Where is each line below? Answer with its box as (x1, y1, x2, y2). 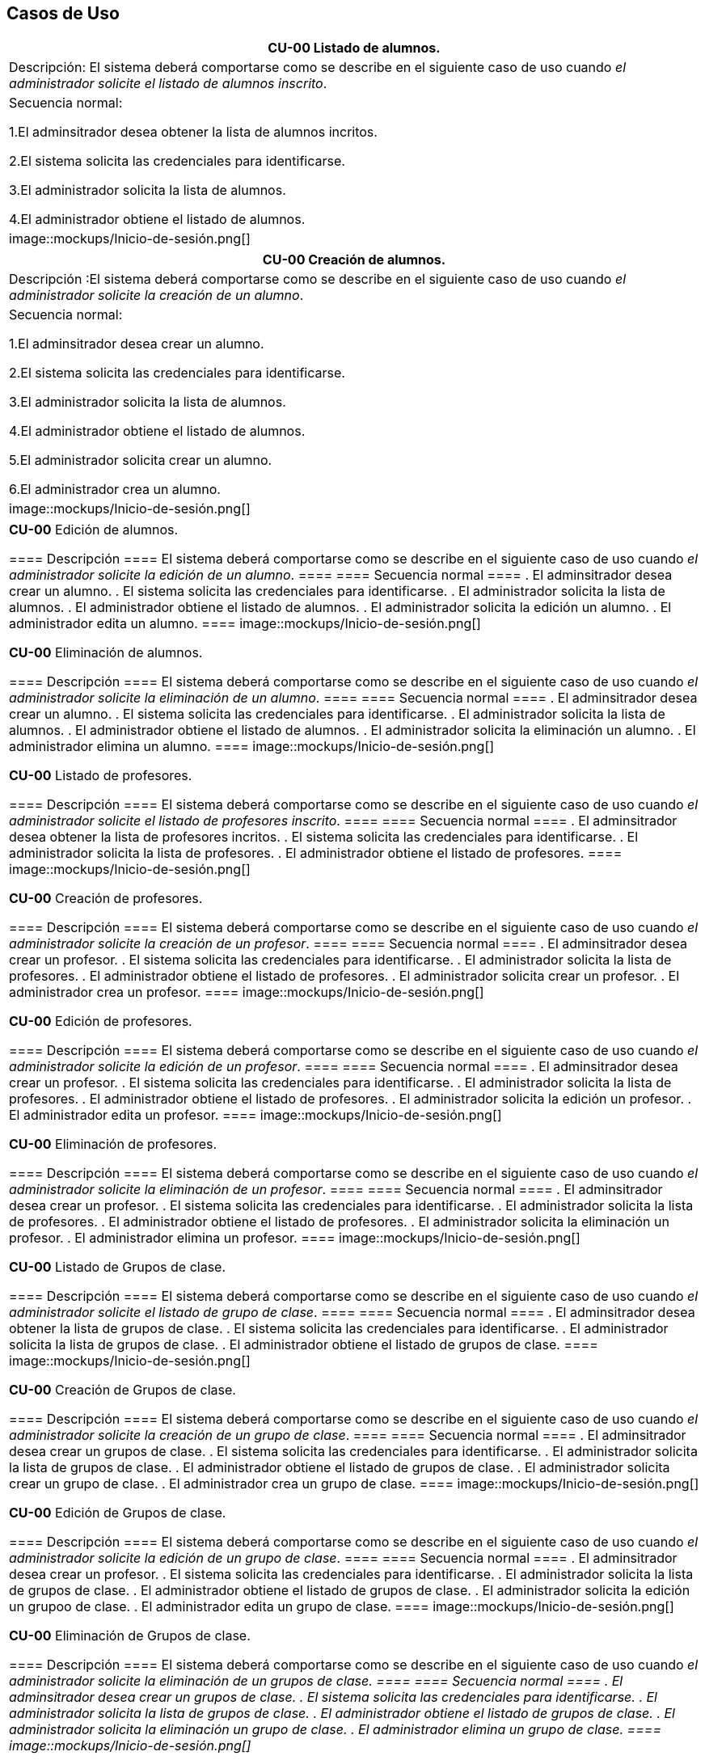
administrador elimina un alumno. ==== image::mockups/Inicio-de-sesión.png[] (9, 738, 495, 755)
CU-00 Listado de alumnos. (268, 40, 441, 57)
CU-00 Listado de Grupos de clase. (9, 1259, 226, 1276)
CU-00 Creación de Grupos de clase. (9, 1382, 236, 1399)
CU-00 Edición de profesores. (9, 1013, 192, 1030)
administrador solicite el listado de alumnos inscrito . (9, 75, 327, 92)
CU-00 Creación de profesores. (9, 890, 203, 907)
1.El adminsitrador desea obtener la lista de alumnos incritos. (9, 124, 378, 141)
